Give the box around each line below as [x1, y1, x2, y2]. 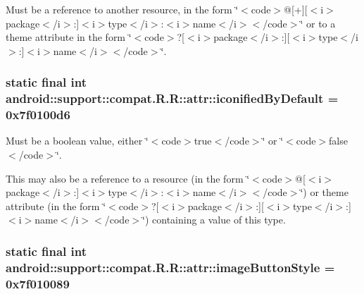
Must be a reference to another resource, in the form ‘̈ [6, 2, 239, 16]
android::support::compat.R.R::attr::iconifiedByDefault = [6, 90, 339, 107]
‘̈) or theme [300, 185, 349, 200]
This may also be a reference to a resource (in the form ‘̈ [6, 171, 250, 185]
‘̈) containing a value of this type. [142, 212, 286, 227]
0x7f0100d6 [6, 106, 70, 123]
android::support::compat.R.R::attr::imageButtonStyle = [6, 258, 335, 276]
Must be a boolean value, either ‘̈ [6, 133, 149, 148]
